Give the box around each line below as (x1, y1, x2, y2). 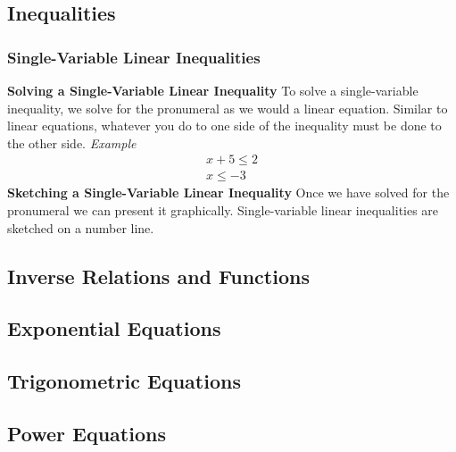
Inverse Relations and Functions (7, 262, 310, 289)
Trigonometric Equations (7, 367, 241, 395)
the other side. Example (7, 133, 137, 152)
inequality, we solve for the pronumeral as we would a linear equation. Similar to (7, 98, 448, 117)
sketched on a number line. (7, 218, 154, 237)
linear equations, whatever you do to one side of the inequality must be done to (7, 116, 442, 135)
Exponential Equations (7, 314, 221, 342)
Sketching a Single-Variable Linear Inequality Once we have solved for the (7, 183, 450, 202)
